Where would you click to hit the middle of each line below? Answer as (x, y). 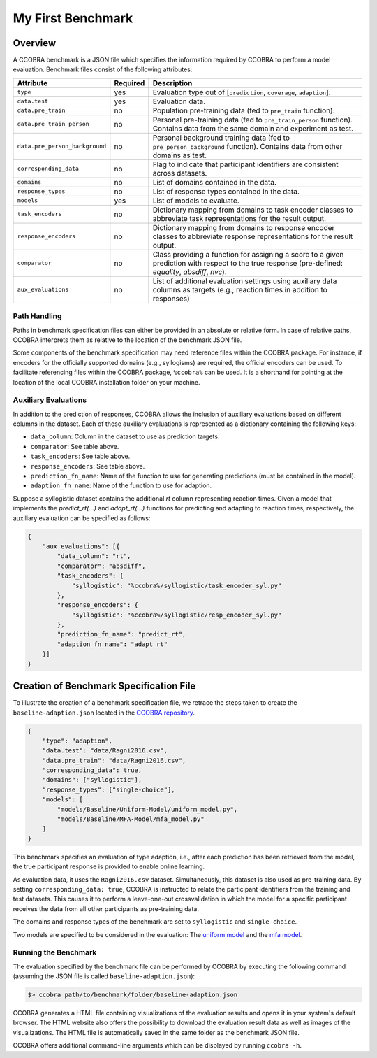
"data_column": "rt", (94, 556)
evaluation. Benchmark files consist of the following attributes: (103, 69)
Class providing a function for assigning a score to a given (248, 254)
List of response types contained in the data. (226, 191)
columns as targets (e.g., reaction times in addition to (240, 289)
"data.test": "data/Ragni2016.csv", (105, 751)
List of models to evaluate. (196, 201)
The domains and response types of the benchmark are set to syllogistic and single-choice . (155, 922)
